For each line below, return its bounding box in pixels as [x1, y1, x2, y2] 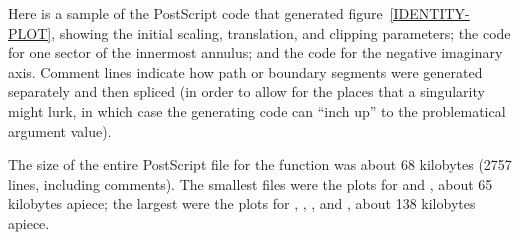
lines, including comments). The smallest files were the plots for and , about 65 [8, 173, 493, 194]
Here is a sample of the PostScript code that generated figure [8, 3, 383, 23]
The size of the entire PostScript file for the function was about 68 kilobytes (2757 [8, 154, 512, 175]
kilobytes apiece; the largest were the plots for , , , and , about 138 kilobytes [8, 193, 476, 214]
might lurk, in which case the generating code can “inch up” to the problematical [8, 100, 506, 121]
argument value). [8, 120, 112, 141]
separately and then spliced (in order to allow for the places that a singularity [8, 81, 485, 102]
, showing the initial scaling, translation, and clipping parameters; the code [51, 22, 511, 43]
